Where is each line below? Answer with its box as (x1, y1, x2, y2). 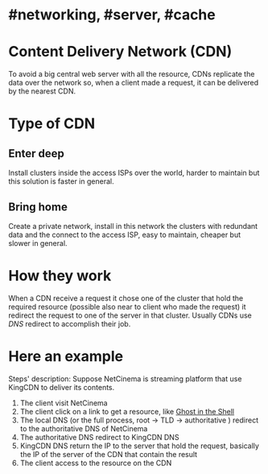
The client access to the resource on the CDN (19, 458, 172, 468)
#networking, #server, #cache (8, 6, 216, 24)
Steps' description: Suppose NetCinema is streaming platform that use (8, 373, 242, 384)
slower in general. (8, 238, 68, 247)
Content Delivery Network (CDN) (8, 43, 233, 61)
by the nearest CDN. (8, 86, 76, 96)
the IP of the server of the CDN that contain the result (19, 449, 198, 459)
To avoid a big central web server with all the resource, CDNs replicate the (8, 69, 255, 79)
